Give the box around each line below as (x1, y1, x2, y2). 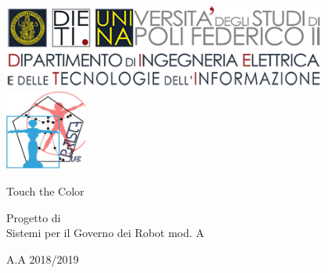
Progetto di (6, 209, 61, 225)
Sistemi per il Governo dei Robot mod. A (6, 225, 204, 241)
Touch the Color (6, 182, 85, 199)
